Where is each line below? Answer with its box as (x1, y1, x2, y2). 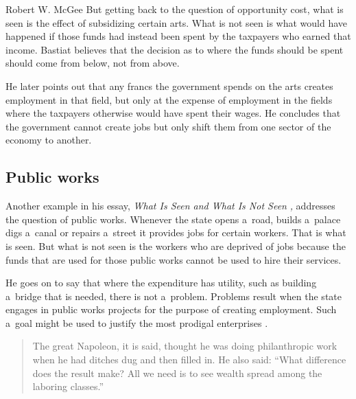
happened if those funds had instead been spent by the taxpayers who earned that (5, 29, 351, 43)
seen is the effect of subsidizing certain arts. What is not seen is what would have (5, 15, 348, 30)
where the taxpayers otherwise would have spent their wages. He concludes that (5, 106, 341, 120)
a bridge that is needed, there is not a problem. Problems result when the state (5, 288, 342, 303)
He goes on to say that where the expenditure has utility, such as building (5, 275, 317, 290)
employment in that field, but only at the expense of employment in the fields (5, 92, 333, 106)
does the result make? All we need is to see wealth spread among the (32, 365, 322, 380)
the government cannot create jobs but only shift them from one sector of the (5, 119, 331, 133)
